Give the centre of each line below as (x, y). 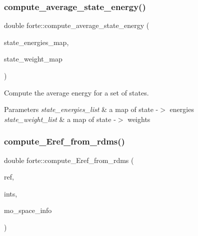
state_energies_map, (36, 42)
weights (139, 119)
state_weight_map (33, 59)
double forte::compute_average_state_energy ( (77, 25)
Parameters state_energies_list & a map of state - (81, 109)
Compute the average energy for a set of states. (76, 92)
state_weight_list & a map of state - (60, 119)
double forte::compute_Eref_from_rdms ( (69, 160)
